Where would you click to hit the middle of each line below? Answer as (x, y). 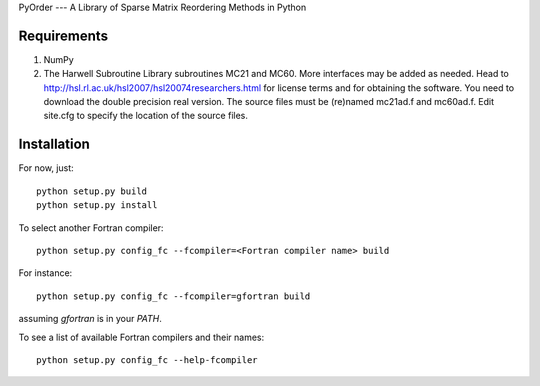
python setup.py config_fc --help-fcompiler (147, 359)
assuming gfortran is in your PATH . (90, 319)
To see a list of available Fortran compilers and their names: (141, 337)
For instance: (45, 273)
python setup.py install (97, 205)
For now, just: (46, 168)
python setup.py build (92, 191)
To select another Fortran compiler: (91, 227)
